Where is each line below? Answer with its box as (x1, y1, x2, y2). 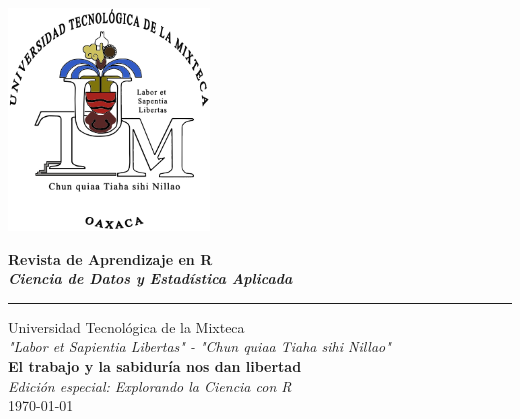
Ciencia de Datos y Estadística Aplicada (8, 268, 293, 289)
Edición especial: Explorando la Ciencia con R (8, 375, 292, 396)
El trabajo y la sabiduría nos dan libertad (8, 356, 302, 377)
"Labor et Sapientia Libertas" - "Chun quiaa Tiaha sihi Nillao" (8, 336, 391, 357)
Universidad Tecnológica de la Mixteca (8, 316, 245, 337)
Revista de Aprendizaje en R (8, 248, 213, 269)
